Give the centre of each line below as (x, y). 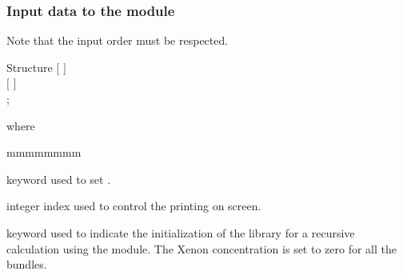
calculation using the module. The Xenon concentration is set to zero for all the (201, 248)
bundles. (27, 264)
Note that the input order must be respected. (118, 40)
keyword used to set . (59, 179)
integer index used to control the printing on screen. (134, 206)
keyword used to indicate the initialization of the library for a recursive (181, 232)
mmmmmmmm (44, 152)
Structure (30, 67)
